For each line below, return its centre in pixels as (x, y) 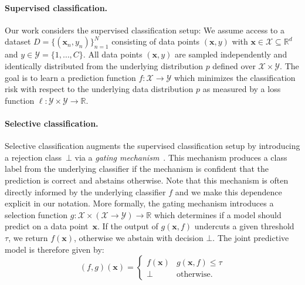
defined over (234, 65)
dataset (18, 41)
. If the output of (128, 226)
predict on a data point (47, 226)
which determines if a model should (218, 214)
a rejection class (33, 157)
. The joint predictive (251, 237)
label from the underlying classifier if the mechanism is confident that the (137, 169)
